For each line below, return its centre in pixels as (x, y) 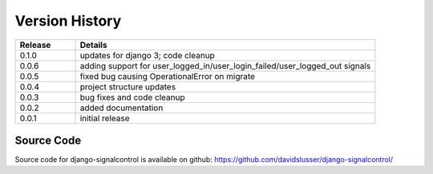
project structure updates (128, 86)
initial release (105, 118)
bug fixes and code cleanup (132, 97)
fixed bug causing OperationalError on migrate (168, 76)
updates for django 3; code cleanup (148, 55)
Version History (68, 21)
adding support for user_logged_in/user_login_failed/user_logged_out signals (225, 65)
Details (93, 45)
